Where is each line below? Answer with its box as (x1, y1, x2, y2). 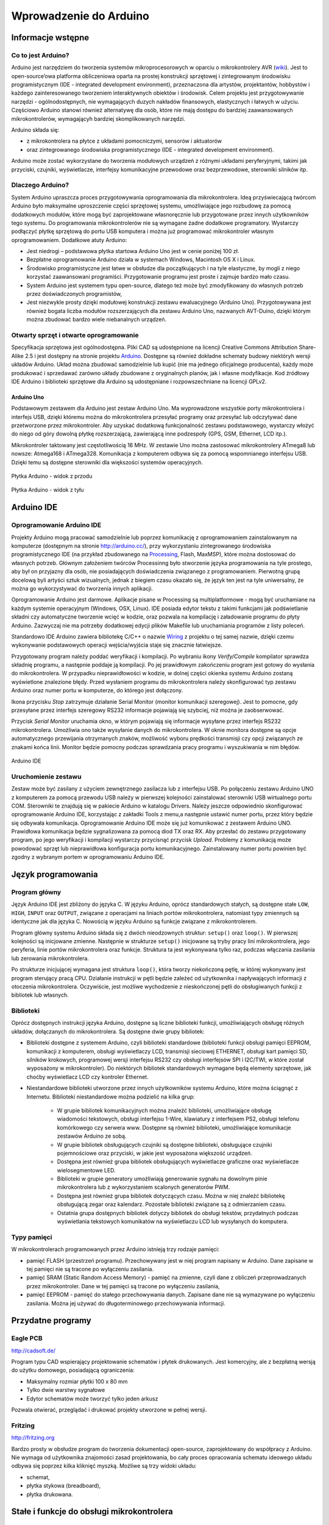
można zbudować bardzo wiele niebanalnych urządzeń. (26, 316, 167, 323)
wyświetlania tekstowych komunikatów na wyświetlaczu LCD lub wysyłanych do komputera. (57, 1218, 289, 1225)
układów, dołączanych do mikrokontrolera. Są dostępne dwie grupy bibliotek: (11, 1028, 205, 1035)
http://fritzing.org (11, 1434, 55, 1441)
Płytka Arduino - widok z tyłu (11, 486, 85, 493)
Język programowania (11, 869, 98, 880)
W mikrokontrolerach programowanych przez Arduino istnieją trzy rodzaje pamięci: (11, 1246, 219, 1253)
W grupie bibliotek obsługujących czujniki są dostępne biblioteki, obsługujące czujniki (57, 1141, 272, 1148)
